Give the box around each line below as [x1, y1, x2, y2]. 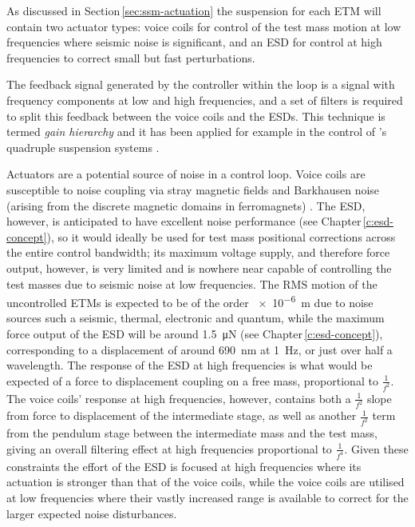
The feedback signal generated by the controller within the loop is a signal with [6, 76, 395, 93]
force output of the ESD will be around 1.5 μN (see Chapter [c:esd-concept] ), [6, 325, 383, 341]
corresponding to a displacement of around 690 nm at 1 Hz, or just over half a [6, 341, 393, 357]
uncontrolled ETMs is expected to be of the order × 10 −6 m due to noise [6, 292, 373, 310]
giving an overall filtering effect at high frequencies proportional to [6, 440, 332, 457]
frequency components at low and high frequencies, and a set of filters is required [6, 91, 403, 108]
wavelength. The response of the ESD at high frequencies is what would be [6, 357, 373, 373]
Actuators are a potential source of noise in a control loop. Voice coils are [6, 166, 366, 182]
